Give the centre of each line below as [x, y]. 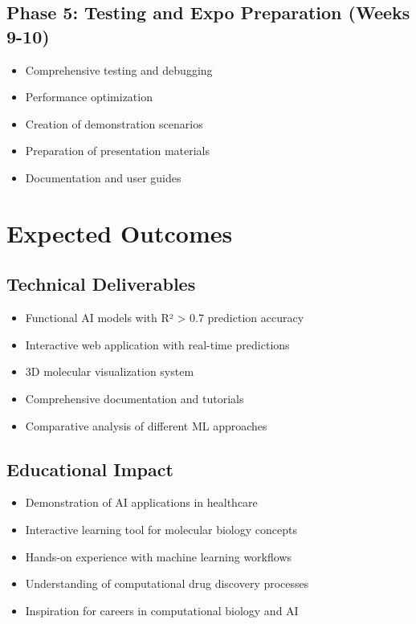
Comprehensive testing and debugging [119, 69]
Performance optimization [89, 97]
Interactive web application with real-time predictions [157, 344]
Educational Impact [90, 469]
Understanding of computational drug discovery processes [167, 583]
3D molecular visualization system [110, 371]
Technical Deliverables [101, 284]
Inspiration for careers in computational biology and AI [162, 610]
